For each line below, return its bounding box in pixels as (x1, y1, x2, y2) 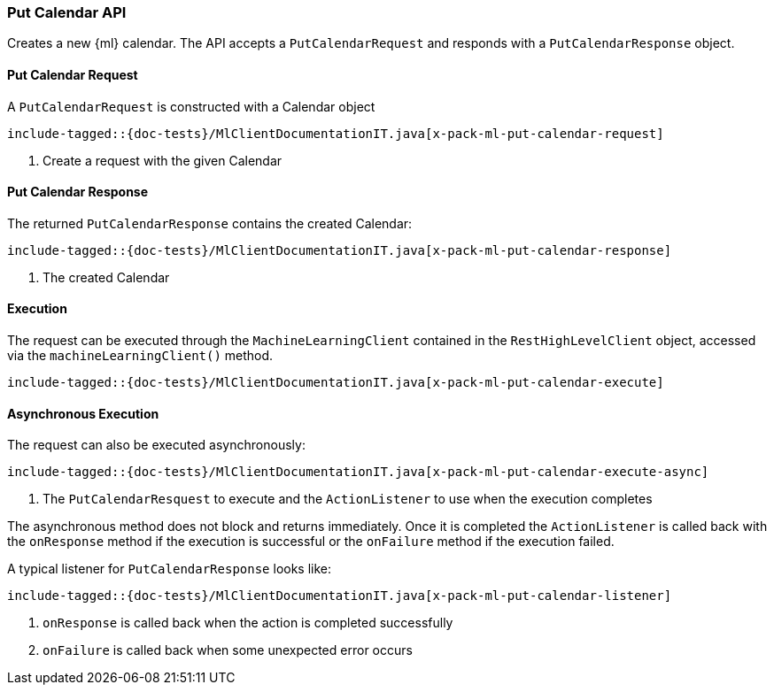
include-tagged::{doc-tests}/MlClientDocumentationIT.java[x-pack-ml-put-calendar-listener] (7, 588, 672, 604)
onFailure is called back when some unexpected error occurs (43, 642, 413, 658)
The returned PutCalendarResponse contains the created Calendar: (7, 215, 413, 231)
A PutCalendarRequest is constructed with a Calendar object (7, 98, 375, 114)
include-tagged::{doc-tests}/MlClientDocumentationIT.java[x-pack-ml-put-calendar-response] (7, 242, 672, 258)
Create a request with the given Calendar (43, 152, 283, 168)
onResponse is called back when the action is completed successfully (43, 615, 453, 631)
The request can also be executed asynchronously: (7, 437, 306, 453)
